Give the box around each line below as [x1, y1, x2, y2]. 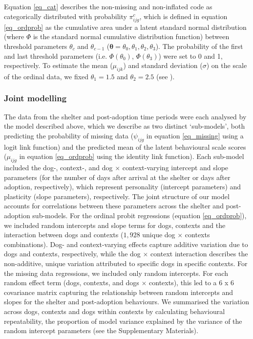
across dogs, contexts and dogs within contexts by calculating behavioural [4, 306, 225, 316]
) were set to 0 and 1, [158, 50, 223, 61]
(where [4, 31, 24, 42]
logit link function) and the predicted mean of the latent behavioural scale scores [4, 141, 246, 152]
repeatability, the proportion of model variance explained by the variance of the [4, 316, 242, 326]
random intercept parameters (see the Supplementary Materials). [4, 325, 198, 336]
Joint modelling [4, 92, 67, 104]
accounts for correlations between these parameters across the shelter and [4, 201, 224, 211]
